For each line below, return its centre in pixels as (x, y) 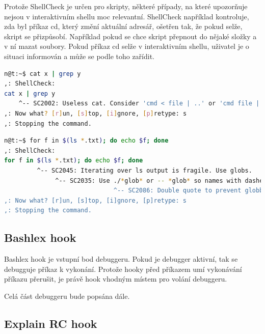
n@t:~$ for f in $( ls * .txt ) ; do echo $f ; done (86, 141)
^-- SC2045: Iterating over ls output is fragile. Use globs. (144, 170)
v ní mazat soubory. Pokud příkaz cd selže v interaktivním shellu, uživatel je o (127, 46)
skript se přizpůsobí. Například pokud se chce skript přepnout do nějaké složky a (130, 36)
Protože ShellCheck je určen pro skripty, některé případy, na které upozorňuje (126, 6)
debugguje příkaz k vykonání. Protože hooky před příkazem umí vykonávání (123, 269)
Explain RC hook (51, 323)
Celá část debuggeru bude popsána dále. (67, 296)
